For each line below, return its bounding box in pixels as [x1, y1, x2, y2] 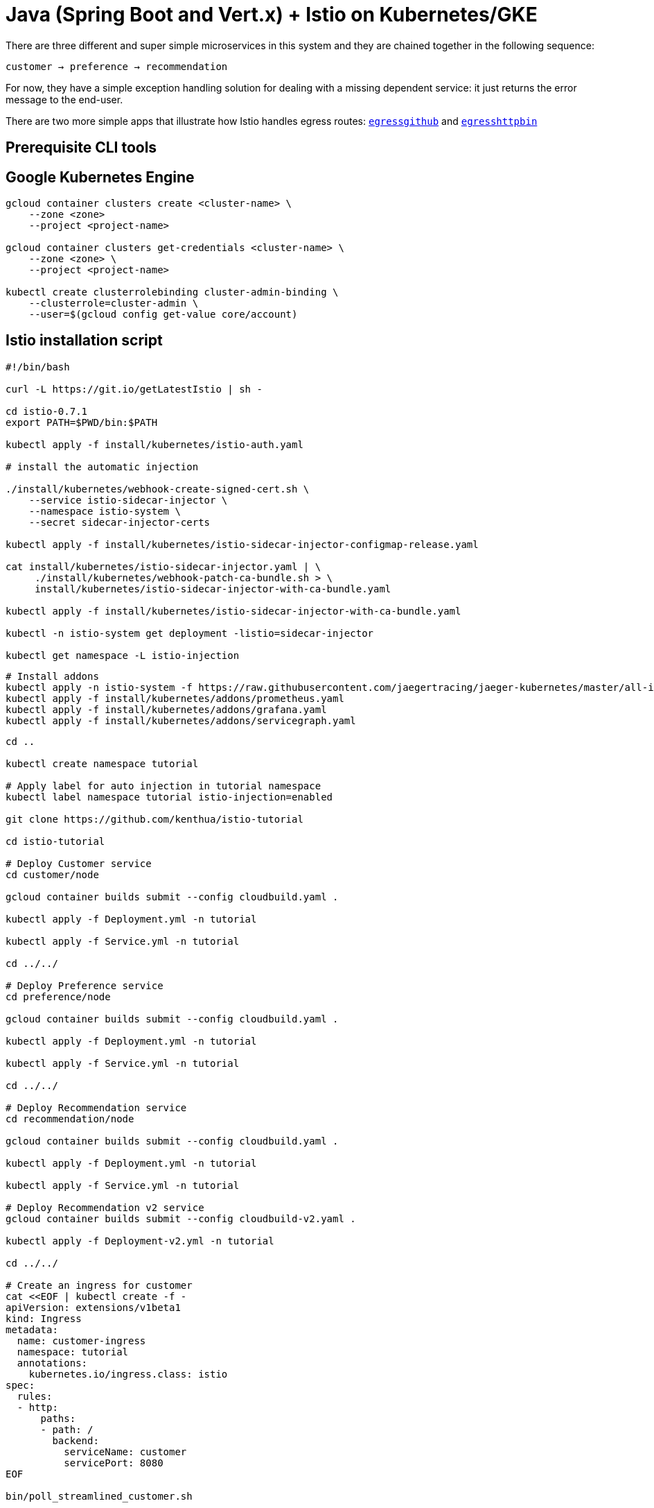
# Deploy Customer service [6, 857, 152, 869]
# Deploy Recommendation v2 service [6, 1201, 204, 1213]
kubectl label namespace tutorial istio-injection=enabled [6, 791, 333, 803]
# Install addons [6, 670, 99, 682]
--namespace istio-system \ [28, 505, 181, 517]
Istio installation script [6, 332, 163, 350]
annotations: [17, 1357, 88, 1369]
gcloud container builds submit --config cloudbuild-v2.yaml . [6, 1213, 356, 1224]
